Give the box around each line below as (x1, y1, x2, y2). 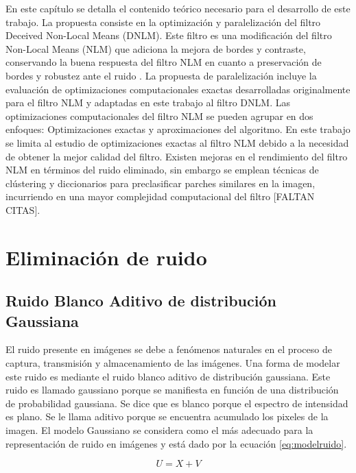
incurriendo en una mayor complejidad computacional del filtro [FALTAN (5, 189, 315, 204)
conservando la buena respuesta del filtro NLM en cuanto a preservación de (5, 55, 322, 69)
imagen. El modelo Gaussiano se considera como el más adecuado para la (5, 423, 313, 437)
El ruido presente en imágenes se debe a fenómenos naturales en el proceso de (5, 342, 332, 356)
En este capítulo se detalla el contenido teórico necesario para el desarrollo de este (5, 1, 351, 15)
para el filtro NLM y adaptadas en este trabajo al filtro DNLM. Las (5, 95, 290, 110)
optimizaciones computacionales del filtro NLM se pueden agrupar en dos (5, 108, 313, 123)
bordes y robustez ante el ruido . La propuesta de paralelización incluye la (5, 68, 317, 82)
